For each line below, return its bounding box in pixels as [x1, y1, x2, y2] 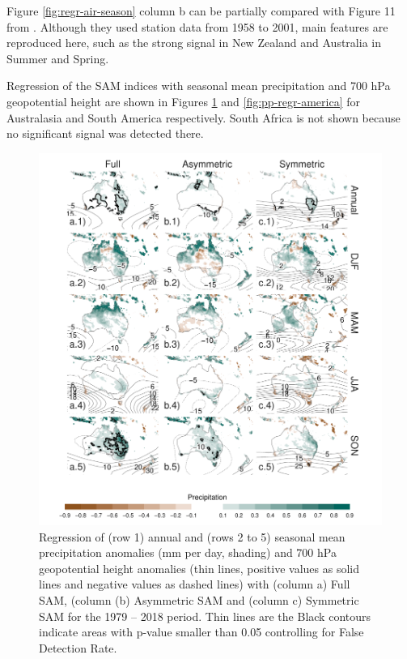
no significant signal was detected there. [6, 125, 204, 142]
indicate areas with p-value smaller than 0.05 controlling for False [39, 623, 364, 640]
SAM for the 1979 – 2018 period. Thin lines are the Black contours [39, 607, 371, 624]
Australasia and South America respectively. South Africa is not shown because [6, 109, 401, 126]
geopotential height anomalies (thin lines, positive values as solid [39, 559, 359, 576]
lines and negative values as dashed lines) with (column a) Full [39, 576, 350, 593]
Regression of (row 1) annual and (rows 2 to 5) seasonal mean [39, 528, 346, 545]
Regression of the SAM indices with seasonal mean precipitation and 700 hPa [6, 77, 391, 94]
